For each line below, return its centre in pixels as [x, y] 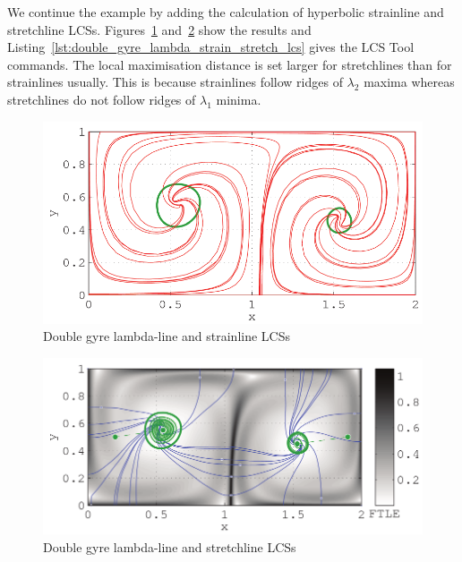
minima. [239, 99]
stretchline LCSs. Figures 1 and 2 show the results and [159, 29]
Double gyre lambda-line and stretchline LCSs [170, 546]
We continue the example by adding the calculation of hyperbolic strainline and [226, 12]
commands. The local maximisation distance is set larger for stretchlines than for [230, 64]
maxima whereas [409, 82]
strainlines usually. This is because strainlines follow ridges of [175, 82]
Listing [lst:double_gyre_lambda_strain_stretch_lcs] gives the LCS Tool [211, 47]
